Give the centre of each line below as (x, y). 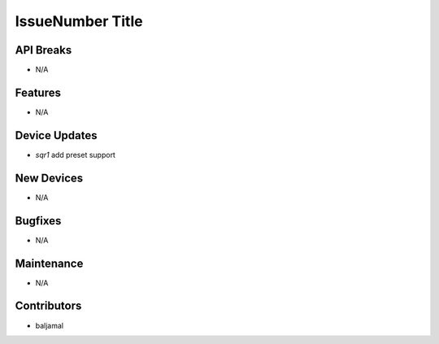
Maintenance (49, 263)
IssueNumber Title (79, 21)
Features (38, 92)
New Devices (49, 178)
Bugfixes (38, 221)
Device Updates (56, 135)
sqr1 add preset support (75, 155)
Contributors (48, 306)
